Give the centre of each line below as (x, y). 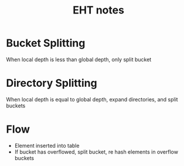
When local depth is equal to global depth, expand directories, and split (92, 99)
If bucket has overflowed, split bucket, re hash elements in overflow (96, 152)
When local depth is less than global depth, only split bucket (79, 59)
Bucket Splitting (46, 43)
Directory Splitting (52, 83)
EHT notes (98, 10)
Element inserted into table (47, 145)
